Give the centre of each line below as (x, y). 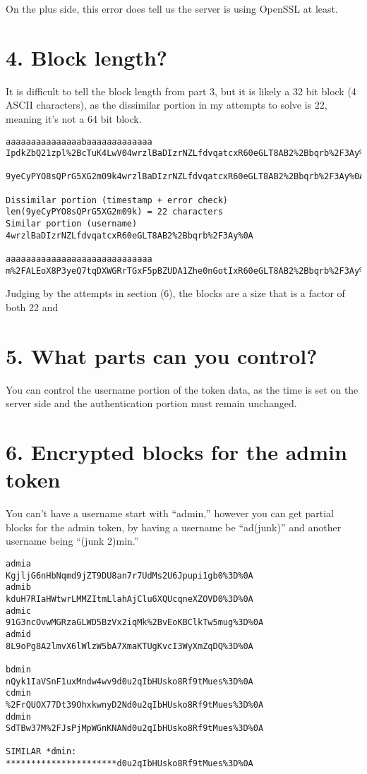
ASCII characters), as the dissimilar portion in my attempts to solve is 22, (167, 105)
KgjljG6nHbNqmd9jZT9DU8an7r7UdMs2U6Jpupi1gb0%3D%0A (130, 575)
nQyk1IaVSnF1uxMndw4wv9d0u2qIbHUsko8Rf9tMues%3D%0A (130, 681)
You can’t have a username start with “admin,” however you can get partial (170, 513)
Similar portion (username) (72, 224)
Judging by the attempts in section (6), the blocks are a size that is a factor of (175, 293)
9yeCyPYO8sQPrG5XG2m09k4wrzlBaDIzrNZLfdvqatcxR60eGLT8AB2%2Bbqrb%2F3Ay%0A (185, 177)
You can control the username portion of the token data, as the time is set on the (182, 389)
